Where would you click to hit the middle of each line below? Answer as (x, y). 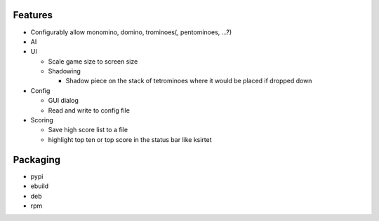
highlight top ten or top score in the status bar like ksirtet (130, 139)
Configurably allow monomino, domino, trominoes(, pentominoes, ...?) (131, 32)
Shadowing (64, 71)
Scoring (42, 120)
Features (33, 15)
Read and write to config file (89, 110)
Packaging (37, 160)
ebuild (40, 186)
